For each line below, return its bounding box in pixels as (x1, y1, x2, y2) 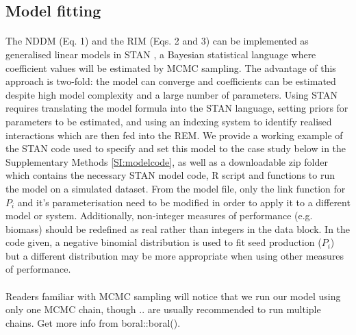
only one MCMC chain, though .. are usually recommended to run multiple (5, 302, 321, 317)
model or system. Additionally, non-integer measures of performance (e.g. (5, 208, 313, 223)
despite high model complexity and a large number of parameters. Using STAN (5, 87, 338, 101)
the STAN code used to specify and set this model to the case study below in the (5, 141, 346, 156)
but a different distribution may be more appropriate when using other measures (5, 248, 344, 262)
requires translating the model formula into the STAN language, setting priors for (5, 101, 348, 115)
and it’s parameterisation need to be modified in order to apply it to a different (17, 195, 351, 209)
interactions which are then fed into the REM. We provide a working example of (5, 127, 343, 142)
